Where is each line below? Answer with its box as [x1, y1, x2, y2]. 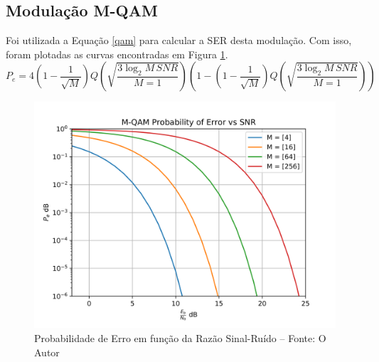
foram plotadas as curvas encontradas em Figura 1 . [6, 46, 228, 61]
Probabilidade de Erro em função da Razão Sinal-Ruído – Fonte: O [34, 330, 326, 345]
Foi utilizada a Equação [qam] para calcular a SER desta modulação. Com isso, [6, 33, 352, 48]
